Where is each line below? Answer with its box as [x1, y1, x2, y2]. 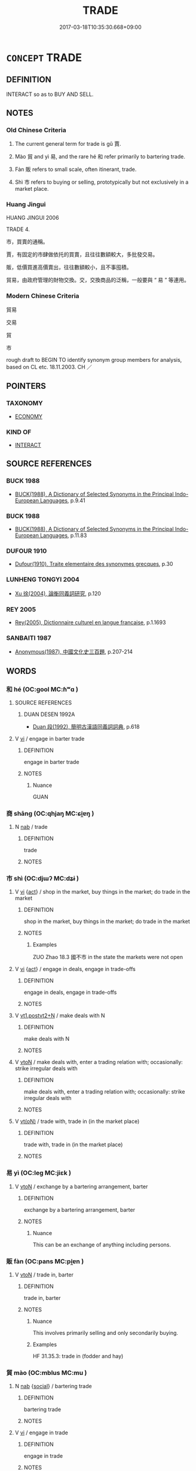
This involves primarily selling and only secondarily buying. [32, 1329, 178, 1337]
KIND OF [6, 427, 32, 436]
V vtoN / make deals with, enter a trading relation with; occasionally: [14, 1059, 183, 1066]
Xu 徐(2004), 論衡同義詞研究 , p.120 [14, 589, 102, 597]
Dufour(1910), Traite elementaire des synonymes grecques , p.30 [14, 561, 173, 568]
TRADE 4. [6, 226, 30, 233]
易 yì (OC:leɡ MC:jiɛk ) [6, 1169, 72, 1177]
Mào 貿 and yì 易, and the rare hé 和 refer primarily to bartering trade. [14, 153, 185, 160]
